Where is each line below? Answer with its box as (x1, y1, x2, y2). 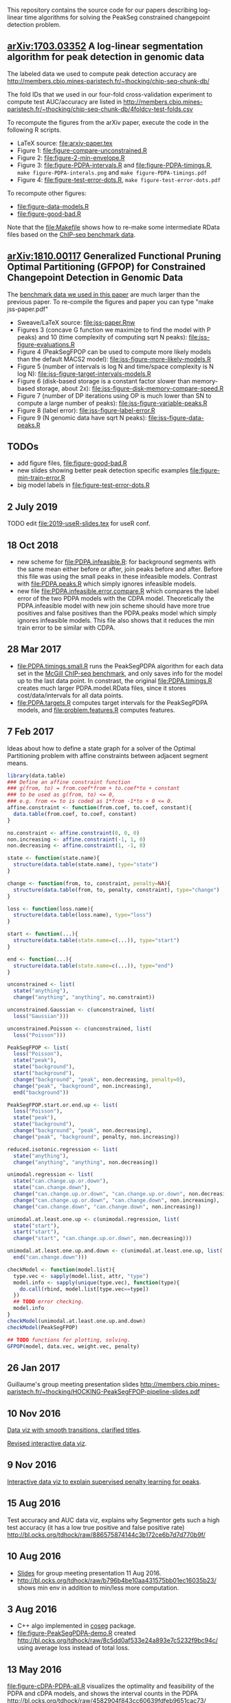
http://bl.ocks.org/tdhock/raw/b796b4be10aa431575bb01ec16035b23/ (16, 1576, 217, 1584)
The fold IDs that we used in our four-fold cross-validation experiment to (7, 90, 212, 99)
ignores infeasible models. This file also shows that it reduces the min (16, 617, 214, 625)
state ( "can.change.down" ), (13, 1184, 91, 1191)
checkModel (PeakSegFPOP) (7, 1324, 78, 1331)
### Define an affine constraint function (7, 779, 131, 786)
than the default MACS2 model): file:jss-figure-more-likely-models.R (16, 355, 211, 363)
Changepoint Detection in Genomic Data (7, 272, 184, 283)
